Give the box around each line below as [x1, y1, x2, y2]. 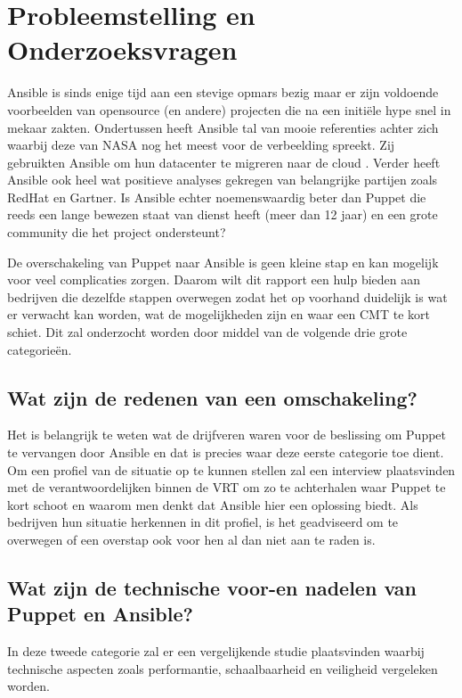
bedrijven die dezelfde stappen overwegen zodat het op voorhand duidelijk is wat [7, 287, 448, 306]
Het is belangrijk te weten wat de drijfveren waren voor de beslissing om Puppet [7, 425, 447, 444]
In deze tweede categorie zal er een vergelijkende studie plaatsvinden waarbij [7, 642, 425, 661]
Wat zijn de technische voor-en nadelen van [7, 573, 417, 601]
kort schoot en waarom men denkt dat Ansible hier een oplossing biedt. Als [7, 495, 418, 513]
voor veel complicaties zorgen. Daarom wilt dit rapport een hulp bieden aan [7, 270, 421, 289]
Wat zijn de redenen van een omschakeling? [7, 383, 417, 411]
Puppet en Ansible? [7, 600, 193, 628]
